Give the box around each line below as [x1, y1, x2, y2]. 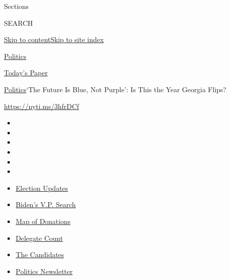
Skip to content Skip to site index [4, 34, 104, 45]
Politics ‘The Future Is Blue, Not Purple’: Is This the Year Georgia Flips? [4, 84, 227, 94]
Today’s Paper [4, 67, 48, 78]
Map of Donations [15, 216, 71, 226]
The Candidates [15, 249, 64, 260]
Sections [4, 1, 29, 11]
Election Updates [15, 182, 68, 193]
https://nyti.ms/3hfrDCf [4, 101, 79, 111]
